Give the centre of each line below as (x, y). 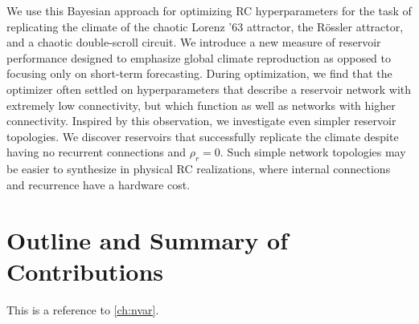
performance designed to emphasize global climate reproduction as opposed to (199, 57)
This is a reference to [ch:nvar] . (83, 309)
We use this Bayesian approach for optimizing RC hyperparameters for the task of (209, 10)
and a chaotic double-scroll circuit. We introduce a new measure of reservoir (194, 42)
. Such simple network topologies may (313, 152)
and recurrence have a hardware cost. (99, 184)
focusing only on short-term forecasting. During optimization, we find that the (199, 73)
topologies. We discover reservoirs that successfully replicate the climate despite (203, 136)
